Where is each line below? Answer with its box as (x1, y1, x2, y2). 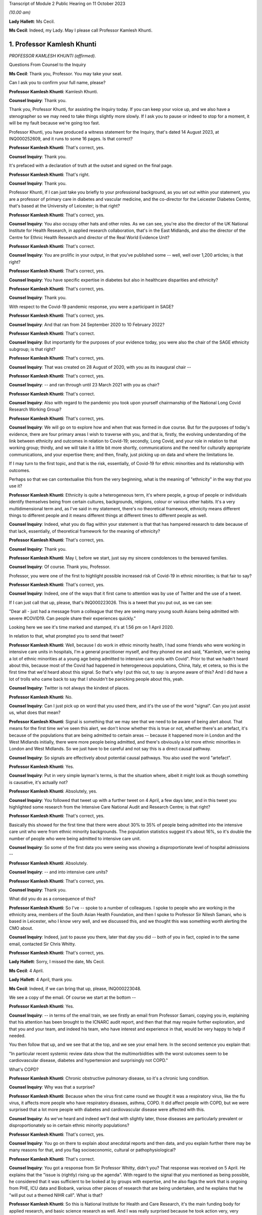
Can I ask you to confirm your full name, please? (9, 80, 106, 86)
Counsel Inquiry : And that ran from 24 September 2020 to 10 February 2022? (9, 321, 165, 328)
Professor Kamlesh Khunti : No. (9, 694, 73, 700)
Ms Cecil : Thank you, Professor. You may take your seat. (9, 70, 123, 76)
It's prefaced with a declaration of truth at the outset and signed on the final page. (9, 163, 173, 169)
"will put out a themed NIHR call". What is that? (9, 1192, 103, 1198)
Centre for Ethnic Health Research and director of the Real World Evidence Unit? (9, 234, 170, 240)
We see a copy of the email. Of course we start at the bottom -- (9, 994, 136, 1000)
